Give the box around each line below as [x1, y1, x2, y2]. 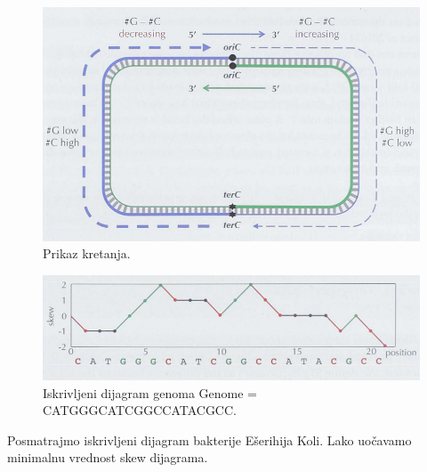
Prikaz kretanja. [43, 244, 131, 263]
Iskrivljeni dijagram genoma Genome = [43, 383, 257, 402]
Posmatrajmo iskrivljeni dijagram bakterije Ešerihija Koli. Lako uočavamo [7, 430, 412, 449]
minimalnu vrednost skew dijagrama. [7, 448, 208, 467]
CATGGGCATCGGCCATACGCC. [43, 401, 237, 419]
